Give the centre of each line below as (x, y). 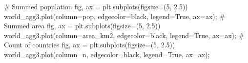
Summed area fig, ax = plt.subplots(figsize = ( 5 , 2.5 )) (82, 26)
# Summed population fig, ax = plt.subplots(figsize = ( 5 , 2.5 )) (96, 6)
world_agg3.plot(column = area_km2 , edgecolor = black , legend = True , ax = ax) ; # (124, 35)
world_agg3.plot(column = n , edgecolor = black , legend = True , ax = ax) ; (107, 54)
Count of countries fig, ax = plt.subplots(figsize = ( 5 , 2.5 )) (90, 45)
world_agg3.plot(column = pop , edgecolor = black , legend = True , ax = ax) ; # (114, 16)
